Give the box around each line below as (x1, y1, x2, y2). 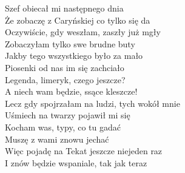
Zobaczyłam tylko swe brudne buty (5, 37, 135, 50)
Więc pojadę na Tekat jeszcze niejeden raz (5, 144, 163, 157)
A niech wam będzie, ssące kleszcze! (5, 85, 138, 98)
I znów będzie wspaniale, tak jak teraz (5, 156, 147, 169)
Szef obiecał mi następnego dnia (5, 2, 124, 14)
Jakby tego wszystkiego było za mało (5, 49, 143, 62)
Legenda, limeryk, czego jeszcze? (5, 73, 126, 86)
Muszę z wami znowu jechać (5, 132, 109, 145)
